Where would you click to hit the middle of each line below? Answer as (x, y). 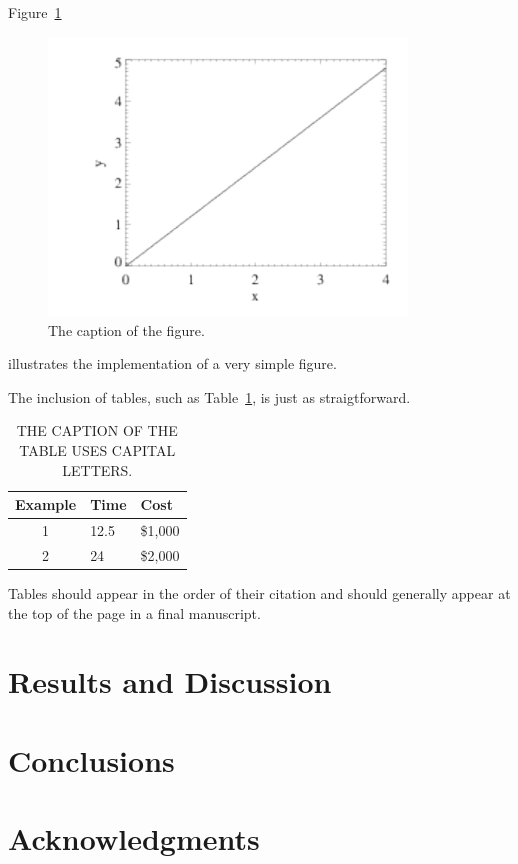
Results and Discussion (170, 681)
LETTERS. (97, 469)
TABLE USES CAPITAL (97, 450)
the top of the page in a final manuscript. (134, 612)
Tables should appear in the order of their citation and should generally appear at (259, 592)
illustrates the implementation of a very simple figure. (172, 363)
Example (46, 504)
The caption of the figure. (126, 329)
